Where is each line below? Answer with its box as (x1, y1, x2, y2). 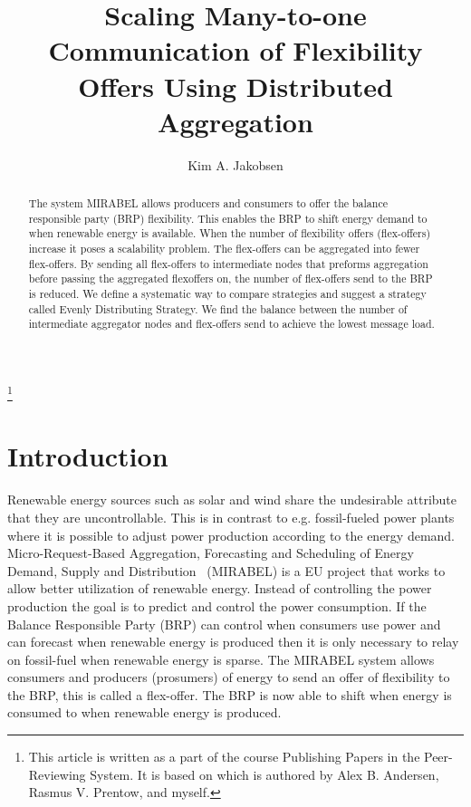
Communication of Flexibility (48, 32, 423, 69)
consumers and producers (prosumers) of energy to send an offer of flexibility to (7, 668, 450, 687)
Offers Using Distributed (78, 67, 393, 104)
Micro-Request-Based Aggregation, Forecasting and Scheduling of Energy (7, 543, 414, 562)
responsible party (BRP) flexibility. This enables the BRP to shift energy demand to (28, 210, 428, 226)
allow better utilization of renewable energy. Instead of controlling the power (7, 579, 432, 598)
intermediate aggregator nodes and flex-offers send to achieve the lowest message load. (28, 316, 435, 331)
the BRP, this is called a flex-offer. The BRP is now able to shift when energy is (7, 685, 452, 704)
